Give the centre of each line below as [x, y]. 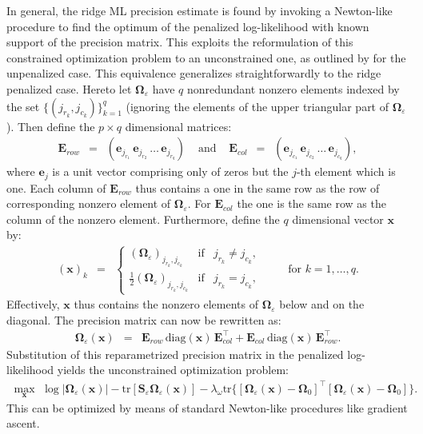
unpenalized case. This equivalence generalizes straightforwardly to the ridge [194, 73]
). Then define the [51, 126]
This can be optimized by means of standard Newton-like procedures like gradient [207, 407]
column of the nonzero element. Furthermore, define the [143, 219]
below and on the [322, 304]
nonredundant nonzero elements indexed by [293, 88]
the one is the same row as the [311, 203]
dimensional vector [338, 219]
